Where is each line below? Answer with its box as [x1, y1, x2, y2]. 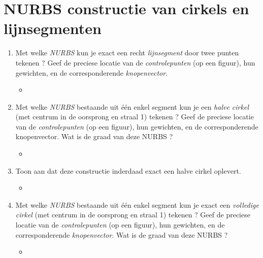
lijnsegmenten [4, 18, 102, 39]
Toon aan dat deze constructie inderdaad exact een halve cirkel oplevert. [15, 165, 241, 176]
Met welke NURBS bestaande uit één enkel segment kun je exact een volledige [15, 199, 259, 210]
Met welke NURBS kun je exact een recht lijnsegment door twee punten [15, 47, 239, 58]
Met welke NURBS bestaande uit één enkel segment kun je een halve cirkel [15, 101, 249, 112]
